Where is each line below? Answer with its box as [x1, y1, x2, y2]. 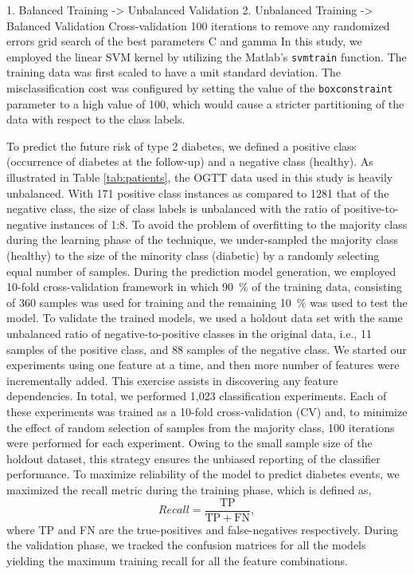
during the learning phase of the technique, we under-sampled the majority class [6, 231, 399, 248]
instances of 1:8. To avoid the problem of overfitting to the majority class [50, 215, 408, 232]
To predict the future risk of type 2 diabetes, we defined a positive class [6, 137, 357, 154]
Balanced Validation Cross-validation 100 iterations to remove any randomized [6, 17, 390, 33]
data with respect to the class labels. [6, 111, 186, 128]
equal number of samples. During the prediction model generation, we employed [6, 262, 396, 279]
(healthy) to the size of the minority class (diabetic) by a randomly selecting [6, 247, 380, 264]
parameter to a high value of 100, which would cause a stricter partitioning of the [6, 95, 404, 112]
